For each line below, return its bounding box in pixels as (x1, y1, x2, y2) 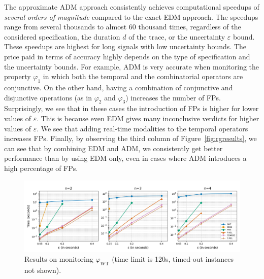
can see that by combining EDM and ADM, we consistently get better (4, 143, 223, 153)
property (4, 71, 31, 82)
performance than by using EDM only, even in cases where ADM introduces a (4, 153, 247, 163)
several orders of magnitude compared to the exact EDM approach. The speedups (4, 11, 258, 22)
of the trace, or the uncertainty (128, 31, 225, 42)
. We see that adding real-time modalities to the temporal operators (37, 123, 248, 133)
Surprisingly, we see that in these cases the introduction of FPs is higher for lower (4, 103, 259, 114)
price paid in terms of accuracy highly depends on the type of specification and (4, 51, 250, 61)
